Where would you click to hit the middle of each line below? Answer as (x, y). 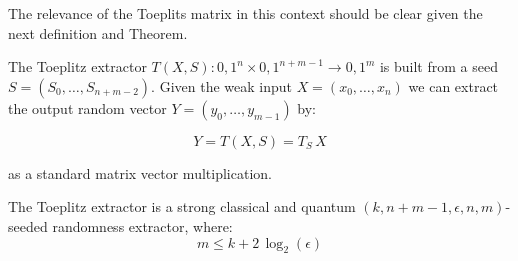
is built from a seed (438, 66)
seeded (28, 225)
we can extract (453, 85)
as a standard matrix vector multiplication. (140, 172)
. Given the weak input (221, 85)
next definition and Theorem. (98, 32)
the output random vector (87, 107)
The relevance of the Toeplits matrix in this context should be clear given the (245, 13)
